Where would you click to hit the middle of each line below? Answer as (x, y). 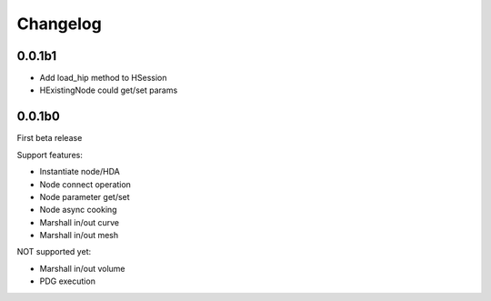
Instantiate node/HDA (80, 172)
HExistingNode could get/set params (109, 90)
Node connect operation (85, 184)
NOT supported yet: (54, 252)
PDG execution (67, 281)
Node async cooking (78, 210)
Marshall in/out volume (83, 268)
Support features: (50, 155)
